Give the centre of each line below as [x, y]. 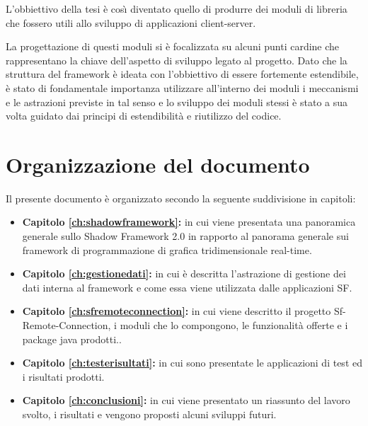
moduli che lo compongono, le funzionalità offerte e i [234, 325]
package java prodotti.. [72, 339]
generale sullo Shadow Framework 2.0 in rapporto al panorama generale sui [185, 236]
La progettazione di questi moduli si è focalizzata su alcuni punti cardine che [173, 46]
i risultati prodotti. [63, 376]
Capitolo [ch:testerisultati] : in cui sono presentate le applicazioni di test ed [192, 363]
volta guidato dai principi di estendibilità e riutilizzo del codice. [144, 116]
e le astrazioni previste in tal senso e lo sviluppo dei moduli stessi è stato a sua [177, 102]
